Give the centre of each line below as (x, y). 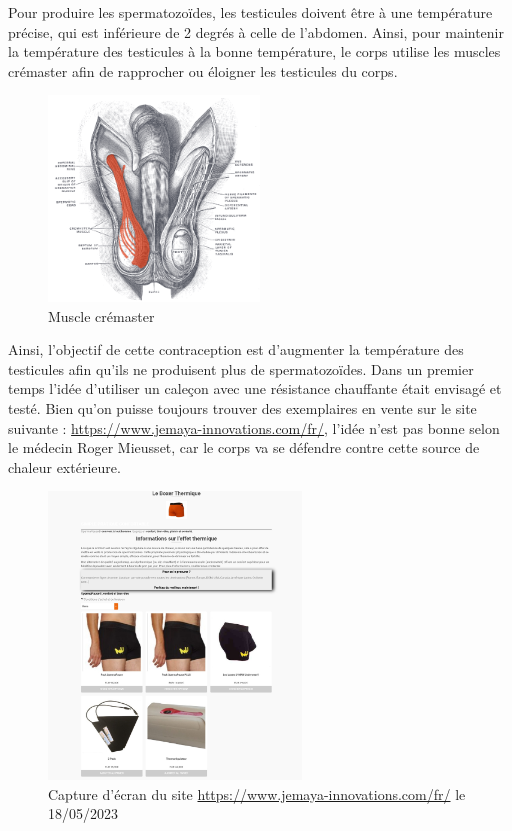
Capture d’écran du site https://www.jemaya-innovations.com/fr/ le (257, 793)
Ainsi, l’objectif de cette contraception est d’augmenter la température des (236, 349)
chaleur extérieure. (64, 466)
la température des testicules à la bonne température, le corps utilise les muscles (254, 51)
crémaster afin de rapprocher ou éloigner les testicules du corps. (203, 70)
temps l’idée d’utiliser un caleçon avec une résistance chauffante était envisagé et (255, 388)
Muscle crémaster (101, 315)
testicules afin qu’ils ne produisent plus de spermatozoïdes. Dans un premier (241, 368)
